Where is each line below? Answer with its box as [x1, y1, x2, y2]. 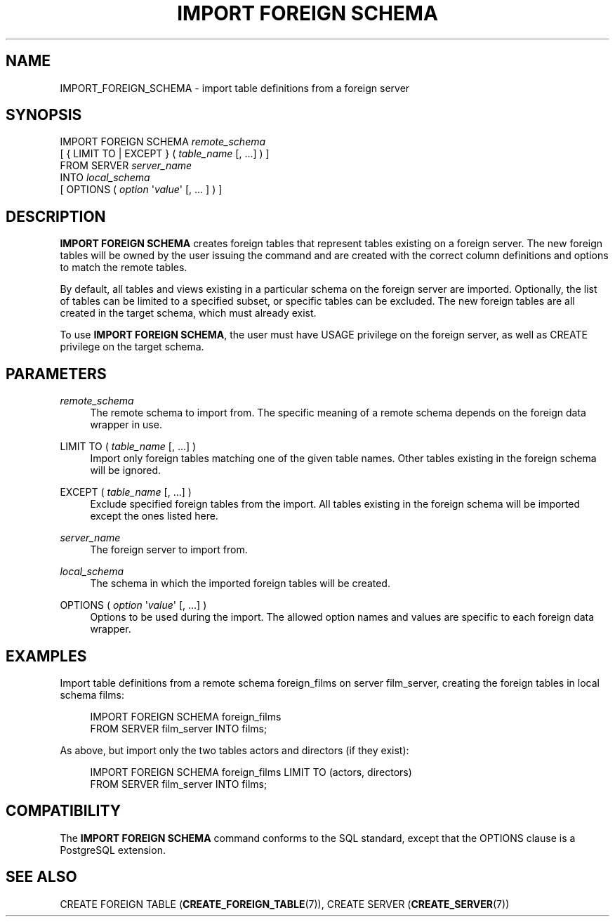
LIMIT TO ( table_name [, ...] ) [60, 440, 197, 453]
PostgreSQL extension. [60, 843, 166, 856]
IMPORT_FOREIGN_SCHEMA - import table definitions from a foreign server [60, 81, 410, 94]
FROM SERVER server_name [60, 159, 192, 172]
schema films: [60, 688, 124, 701]
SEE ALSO [6, 868, 77, 886]
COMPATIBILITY [6, 802, 121, 820]
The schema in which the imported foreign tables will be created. [90, 577, 390, 590]
